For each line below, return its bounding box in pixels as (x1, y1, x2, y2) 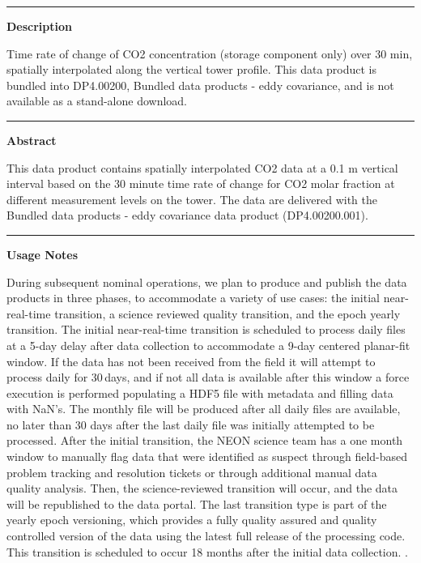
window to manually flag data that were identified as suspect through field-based (6, 448, 408, 465)
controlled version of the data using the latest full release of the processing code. (6, 527, 406, 544)
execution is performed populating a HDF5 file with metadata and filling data (6, 384, 393, 401)
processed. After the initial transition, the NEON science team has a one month (6, 432, 403, 449)
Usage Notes (6, 245, 79, 262)
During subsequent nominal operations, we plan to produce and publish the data (6, 273, 407, 290)
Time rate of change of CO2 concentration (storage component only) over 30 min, (6, 45, 413, 62)
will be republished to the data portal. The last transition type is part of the (6, 495, 387, 512)
